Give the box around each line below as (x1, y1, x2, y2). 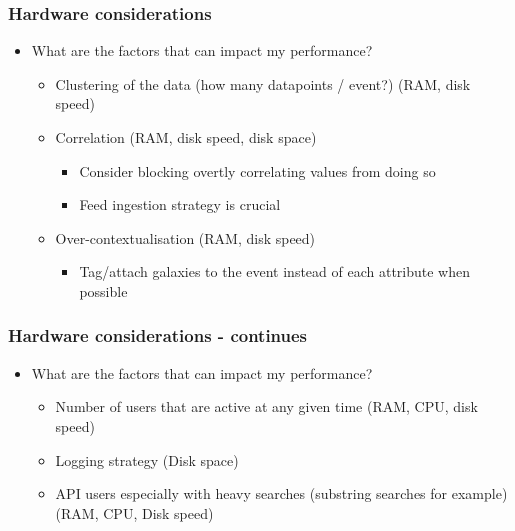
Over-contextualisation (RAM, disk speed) (55, 227, 316, 248)
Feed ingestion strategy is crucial (79, 194, 281, 215)
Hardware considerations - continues (8, 323, 308, 348)
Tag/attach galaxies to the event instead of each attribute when (79, 261, 471, 282)
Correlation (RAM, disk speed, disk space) (55, 127, 317, 147)
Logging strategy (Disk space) (55, 449, 239, 470)
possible (79, 280, 128, 301)
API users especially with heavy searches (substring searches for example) (55, 483, 508, 504)
